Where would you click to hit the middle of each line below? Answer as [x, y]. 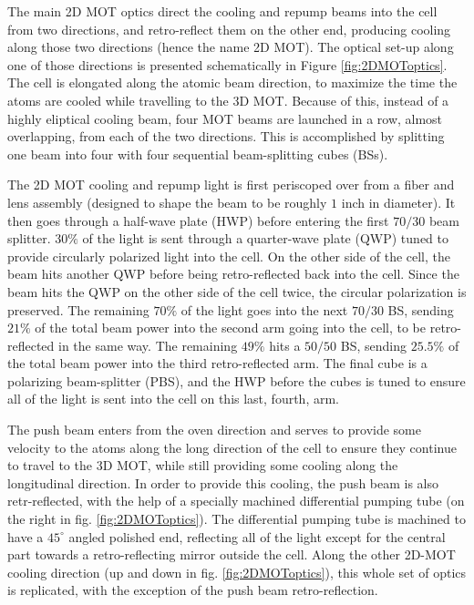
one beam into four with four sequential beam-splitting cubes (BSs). [198, 154]
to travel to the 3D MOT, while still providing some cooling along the [203, 465]
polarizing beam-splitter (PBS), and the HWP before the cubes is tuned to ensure [237, 380]
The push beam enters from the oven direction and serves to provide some [214, 430]
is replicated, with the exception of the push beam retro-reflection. [193, 590]
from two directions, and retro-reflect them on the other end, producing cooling [229, 29]
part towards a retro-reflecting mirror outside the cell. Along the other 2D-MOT [232, 554]
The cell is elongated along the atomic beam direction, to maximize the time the [232, 82]
